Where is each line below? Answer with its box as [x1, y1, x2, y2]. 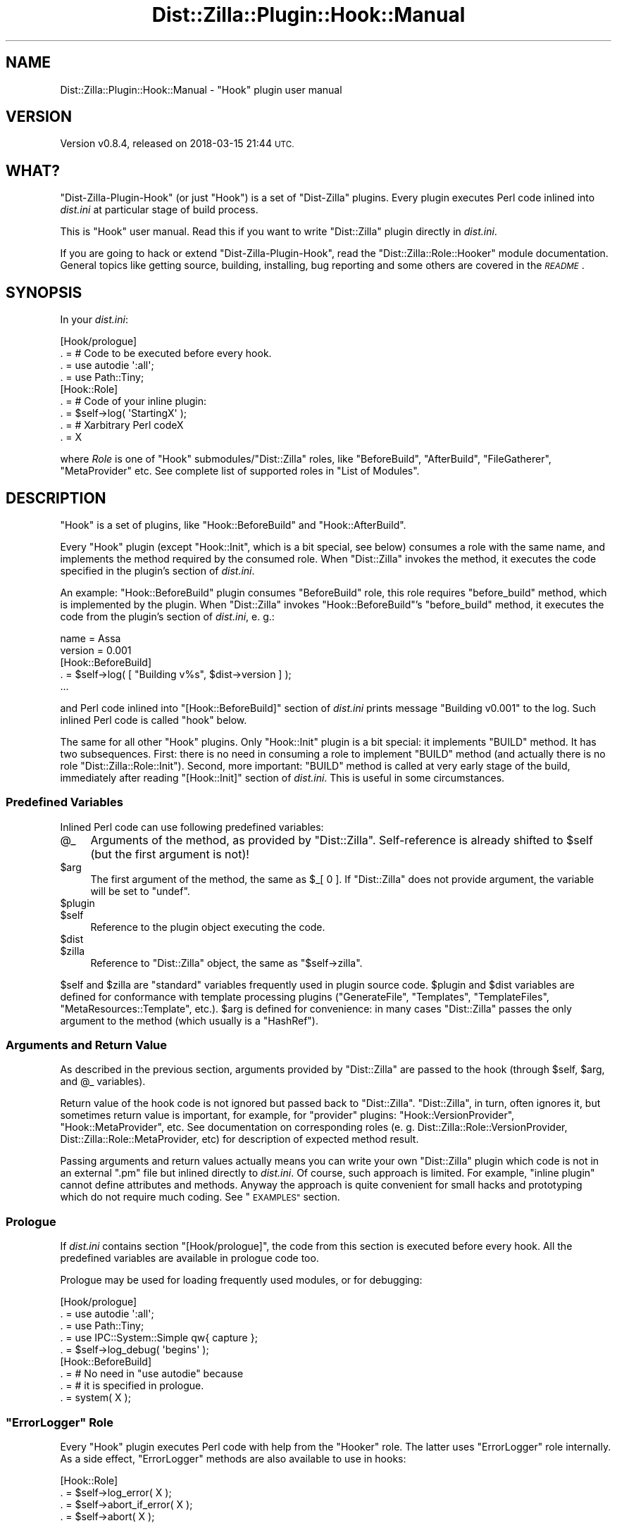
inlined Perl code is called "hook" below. [60, 713, 247, 726]
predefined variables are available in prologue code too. [60, 1252, 319, 1265]
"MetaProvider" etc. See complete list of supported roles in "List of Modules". [60, 465, 420, 477]
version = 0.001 [60, 644, 132, 656]
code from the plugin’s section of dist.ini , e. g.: [60, 610, 275, 622]
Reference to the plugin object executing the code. [90, 920, 325, 933]
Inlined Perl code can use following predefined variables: [60, 820, 324, 833]
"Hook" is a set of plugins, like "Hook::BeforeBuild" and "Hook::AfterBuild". [60, 518, 406, 531]
